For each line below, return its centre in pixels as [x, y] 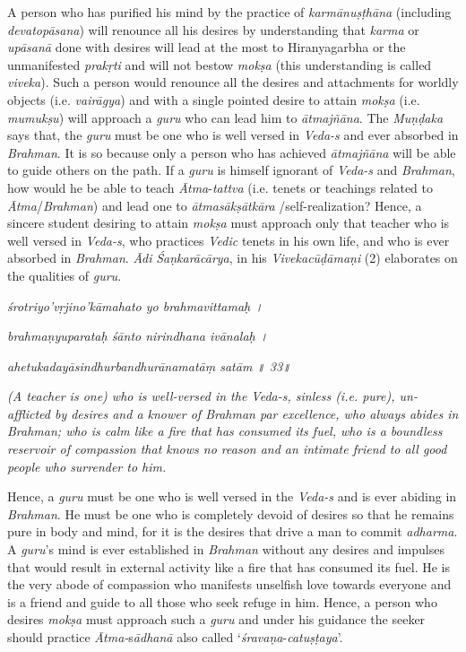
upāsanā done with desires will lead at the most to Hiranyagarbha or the [207, 47]
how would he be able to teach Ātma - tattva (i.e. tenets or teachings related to [220, 187]
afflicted [29, 413]
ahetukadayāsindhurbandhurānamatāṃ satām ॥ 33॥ [149, 365]
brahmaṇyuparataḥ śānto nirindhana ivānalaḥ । [138, 336]
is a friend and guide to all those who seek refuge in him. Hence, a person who [222, 601]
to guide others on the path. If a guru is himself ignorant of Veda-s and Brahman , [231, 170]
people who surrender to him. [87, 466]
